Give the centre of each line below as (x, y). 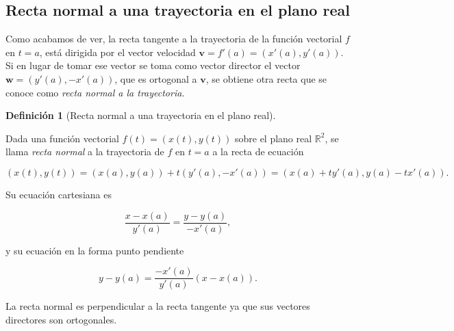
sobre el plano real (273, 138)
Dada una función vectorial (62, 138)
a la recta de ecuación (258, 151)
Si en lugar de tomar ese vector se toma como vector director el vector (153, 65)
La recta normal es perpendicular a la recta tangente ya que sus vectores (158, 306)
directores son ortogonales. (61, 319)
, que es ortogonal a (156, 78)
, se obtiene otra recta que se (266, 78)
